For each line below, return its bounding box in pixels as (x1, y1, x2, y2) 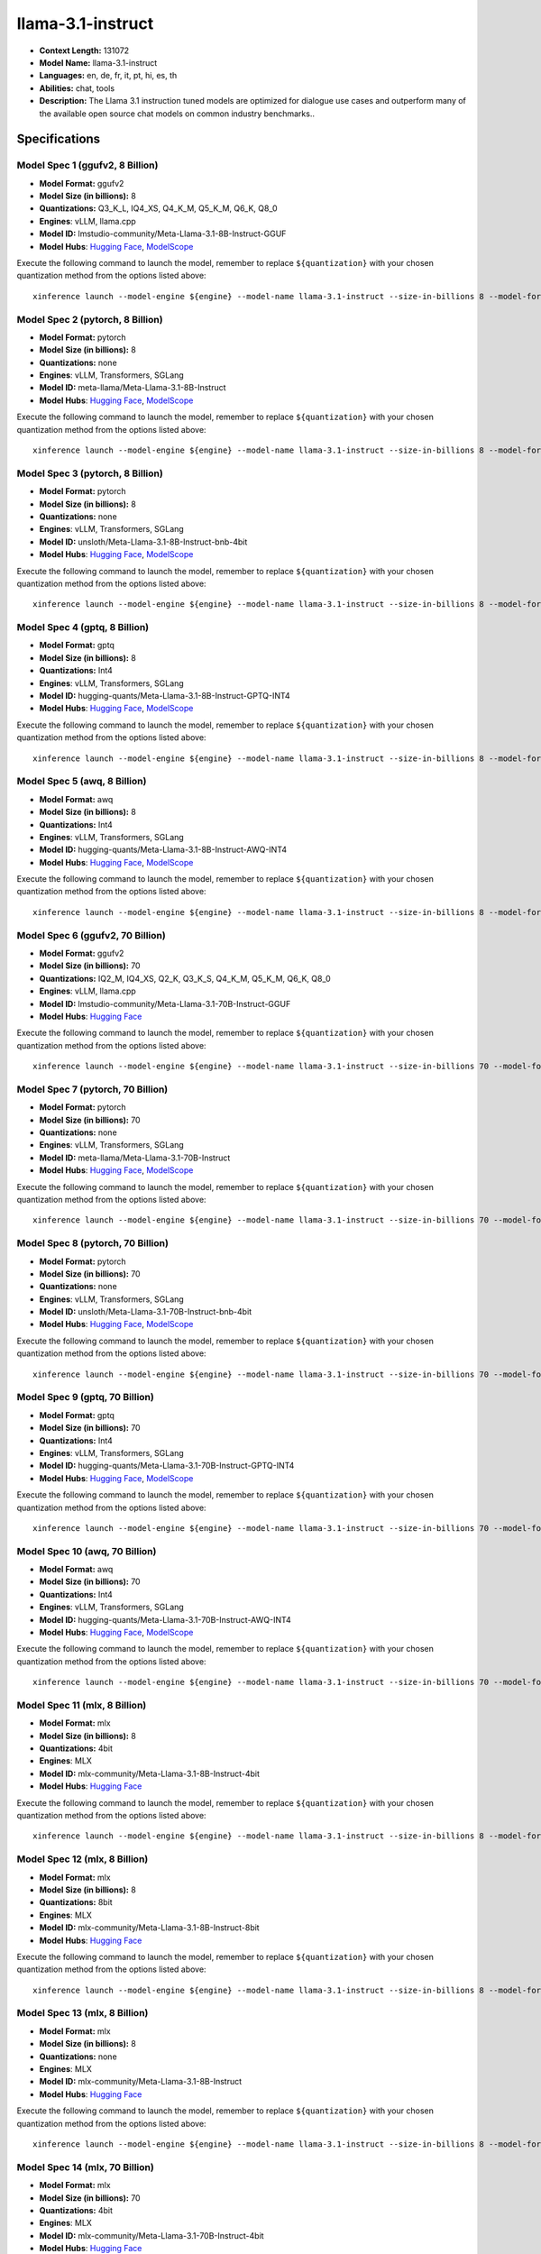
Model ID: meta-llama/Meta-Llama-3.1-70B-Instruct (39, 1152, 231, 1163)
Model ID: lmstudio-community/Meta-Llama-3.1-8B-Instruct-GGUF (39, 228, 287, 239)
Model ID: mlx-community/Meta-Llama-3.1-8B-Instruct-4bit (39, 1768, 261, 1779)
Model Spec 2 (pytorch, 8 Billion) (16, 313, 163, 325)
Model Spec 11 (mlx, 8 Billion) (16, 1699, 147, 1711)
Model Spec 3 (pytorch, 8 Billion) (16, 467, 164, 480)
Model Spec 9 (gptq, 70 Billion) (16, 1391, 155, 1404)
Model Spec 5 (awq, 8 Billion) (16, 775, 147, 788)
